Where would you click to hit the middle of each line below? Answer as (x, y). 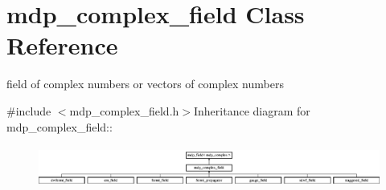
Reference (62, 45)
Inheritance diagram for (252, 110)
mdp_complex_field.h (124, 110)
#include (29, 110)
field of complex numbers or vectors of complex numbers (145, 84)
